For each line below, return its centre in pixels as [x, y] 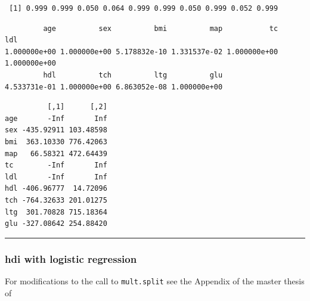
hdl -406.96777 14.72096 [56, 189]
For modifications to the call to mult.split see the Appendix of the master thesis [155, 280]
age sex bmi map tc [161, 28]
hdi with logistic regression [71, 258]
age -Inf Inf [56, 118]
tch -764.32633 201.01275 [56, 200]
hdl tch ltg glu [133, 75]
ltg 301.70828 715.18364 [56, 212]
